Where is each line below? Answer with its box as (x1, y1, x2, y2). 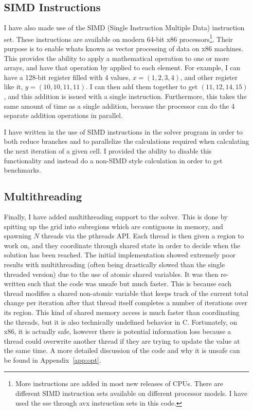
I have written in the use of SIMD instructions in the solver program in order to (4, 126, 243, 137)
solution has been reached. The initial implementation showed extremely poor (4, 250, 235, 260)
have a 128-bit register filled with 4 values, (4, 72, 130, 82)
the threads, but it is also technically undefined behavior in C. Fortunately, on (4, 316, 237, 327)
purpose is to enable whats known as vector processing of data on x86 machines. (4, 43, 243, 54)
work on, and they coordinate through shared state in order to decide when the (4, 240, 240, 250)
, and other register (180, 72, 238, 82)
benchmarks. (4, 165, 41, 175)
